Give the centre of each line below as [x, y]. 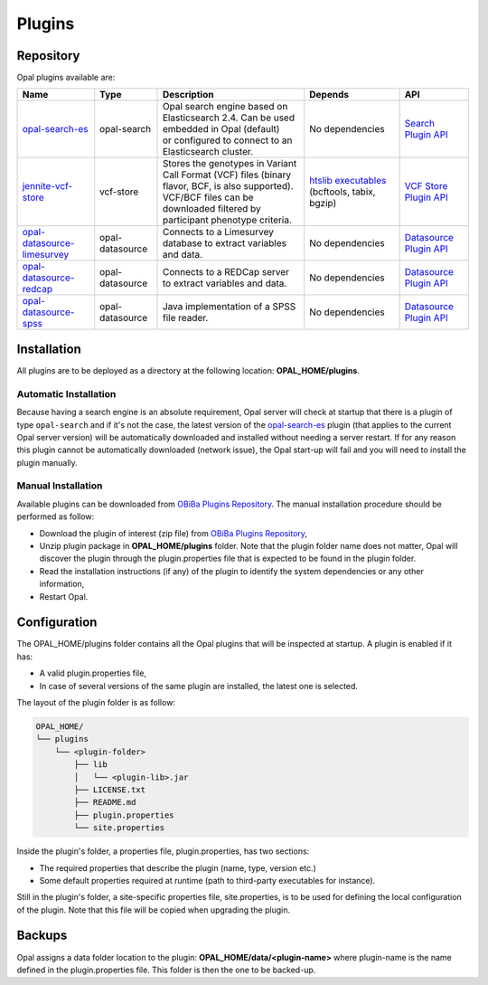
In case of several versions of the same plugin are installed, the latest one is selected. [199, 686]
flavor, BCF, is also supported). [228, 186]
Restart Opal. [64, 596]
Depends [329, 95]
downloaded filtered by [211, 209]
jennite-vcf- [47, 186]
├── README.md [105, 802]
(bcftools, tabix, [342, 192]
